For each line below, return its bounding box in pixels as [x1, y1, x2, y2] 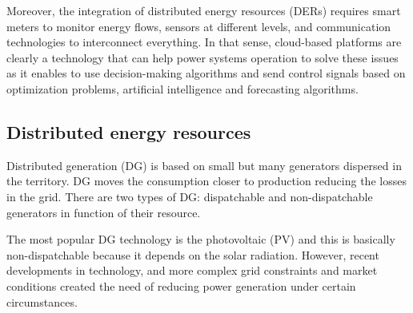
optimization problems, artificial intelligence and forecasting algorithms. [6, 80, 359, 97]
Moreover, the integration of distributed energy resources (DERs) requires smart [6, 2, 401, 18]
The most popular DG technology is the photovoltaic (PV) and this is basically [6, 231, 395, 248]
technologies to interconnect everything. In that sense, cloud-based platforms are [6, 34, 402, 50]
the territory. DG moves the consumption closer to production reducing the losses [6, 172, 407, 189]
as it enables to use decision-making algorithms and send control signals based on [6, 65, 406, 81]
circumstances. [6, 293, 78, 310]
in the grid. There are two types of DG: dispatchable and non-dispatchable [6, 188, 373, 204]
